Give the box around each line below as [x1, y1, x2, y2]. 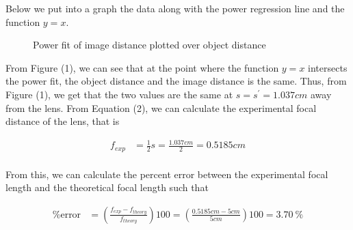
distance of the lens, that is [5, 114, 120, 128]
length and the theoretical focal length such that [5, 180, 209, 195]
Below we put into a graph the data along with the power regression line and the [5, 1, 345, 15]
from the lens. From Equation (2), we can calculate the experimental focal [5, 100, 317, 115]
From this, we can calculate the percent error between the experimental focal [5, 167, 328, 181]
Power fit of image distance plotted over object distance [33, 38, 266, 52]
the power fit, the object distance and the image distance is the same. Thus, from [5, 74, 347, 88]
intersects [308, 60, 348, 74]
